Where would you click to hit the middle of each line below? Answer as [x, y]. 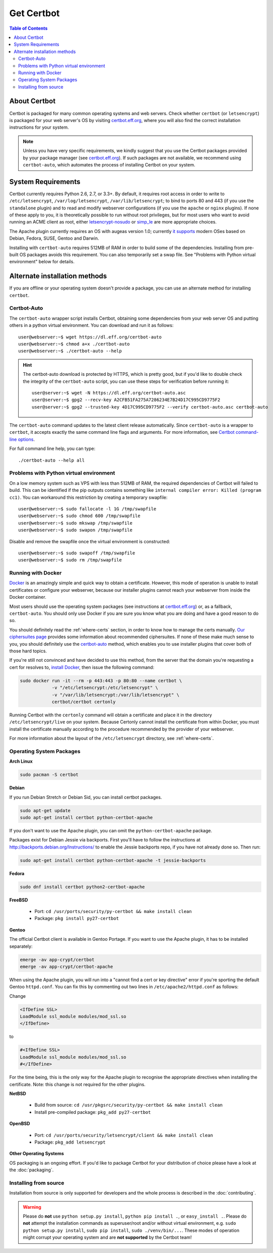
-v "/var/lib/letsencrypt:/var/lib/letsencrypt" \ [116, 695]
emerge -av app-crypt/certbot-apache [66, 966]
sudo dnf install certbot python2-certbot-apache [82, 887]
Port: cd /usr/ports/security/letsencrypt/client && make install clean [124, 1135]
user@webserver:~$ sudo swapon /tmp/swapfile [76, 530]
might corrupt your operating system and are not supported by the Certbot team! [107, 1237]
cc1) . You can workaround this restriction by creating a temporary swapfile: [88, 497]
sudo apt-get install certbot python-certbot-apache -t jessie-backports [113, 860]
